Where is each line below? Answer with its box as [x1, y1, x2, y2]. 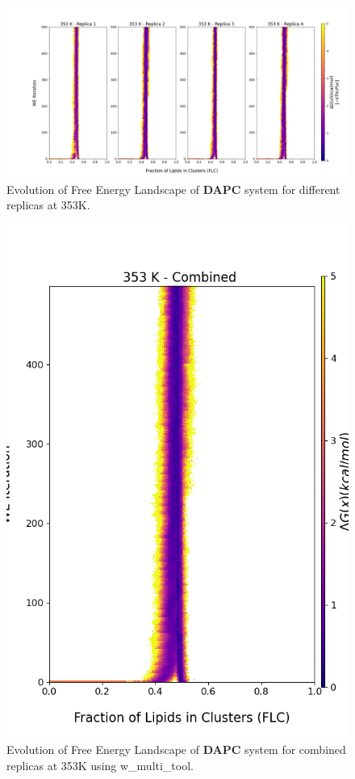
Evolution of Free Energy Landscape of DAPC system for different [6, 180, 340, 197]
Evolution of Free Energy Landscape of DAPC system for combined [6, 741, 346, 758]
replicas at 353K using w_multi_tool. [6, 756, 194, 773]
